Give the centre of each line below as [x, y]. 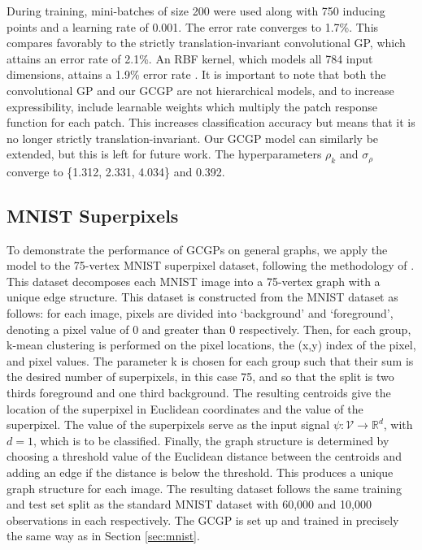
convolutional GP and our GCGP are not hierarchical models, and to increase [200, 90]
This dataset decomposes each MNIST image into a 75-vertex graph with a [194, 281]
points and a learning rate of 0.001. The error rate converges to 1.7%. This [193, 26]
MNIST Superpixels [93, 215]
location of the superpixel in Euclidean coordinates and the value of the [185, 408]
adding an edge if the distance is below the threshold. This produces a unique [200, 472]
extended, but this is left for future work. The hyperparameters [164, 154]
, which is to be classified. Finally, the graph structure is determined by [211, 440]
